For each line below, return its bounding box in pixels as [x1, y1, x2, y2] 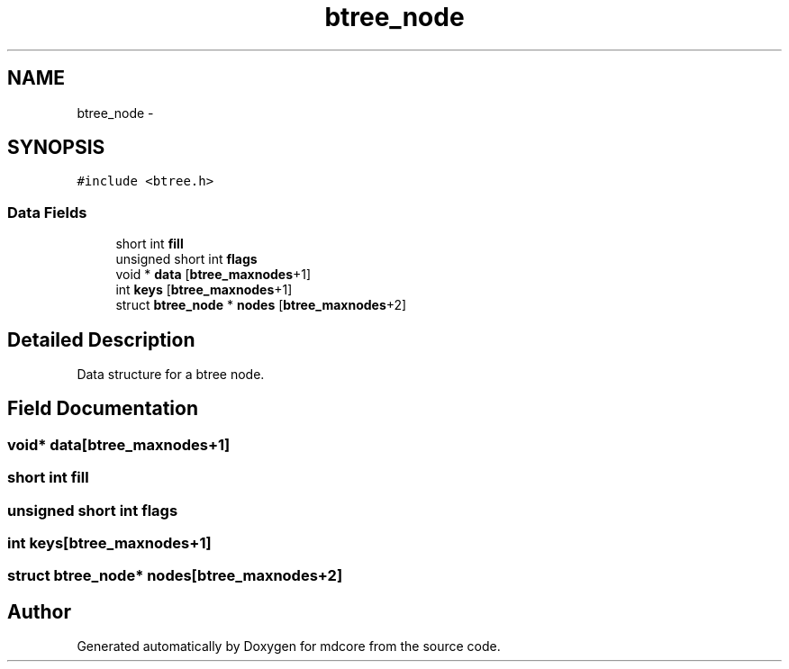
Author [7, 600, 71, 623]
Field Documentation [7, 397, 198, 420]
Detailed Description [7, 328, 195, 351]
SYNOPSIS [7, 136, 105, 159]
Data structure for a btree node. [77, 366, 265, 383]
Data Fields [7, 203, 87, 221]
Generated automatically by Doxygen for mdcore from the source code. [77, 638, 501, 655]
